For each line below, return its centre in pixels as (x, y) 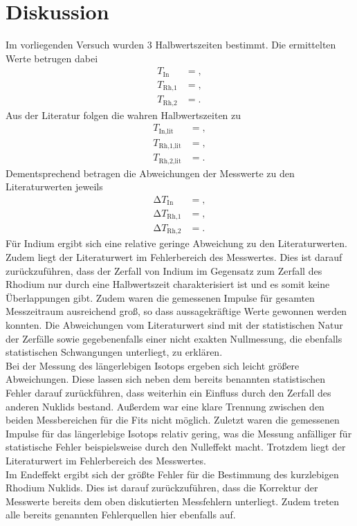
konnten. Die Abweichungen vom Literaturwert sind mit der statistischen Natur (174, 325)
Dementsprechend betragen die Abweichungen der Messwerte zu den (150, 173)
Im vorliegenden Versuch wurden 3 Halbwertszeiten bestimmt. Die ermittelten (171, 45)
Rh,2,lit (170, 161)
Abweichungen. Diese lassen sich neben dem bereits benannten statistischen (166, 379)
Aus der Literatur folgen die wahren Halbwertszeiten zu (123, 115)
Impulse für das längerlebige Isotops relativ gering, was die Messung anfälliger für (179, 433)
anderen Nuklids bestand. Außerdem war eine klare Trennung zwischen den (165, 406)
